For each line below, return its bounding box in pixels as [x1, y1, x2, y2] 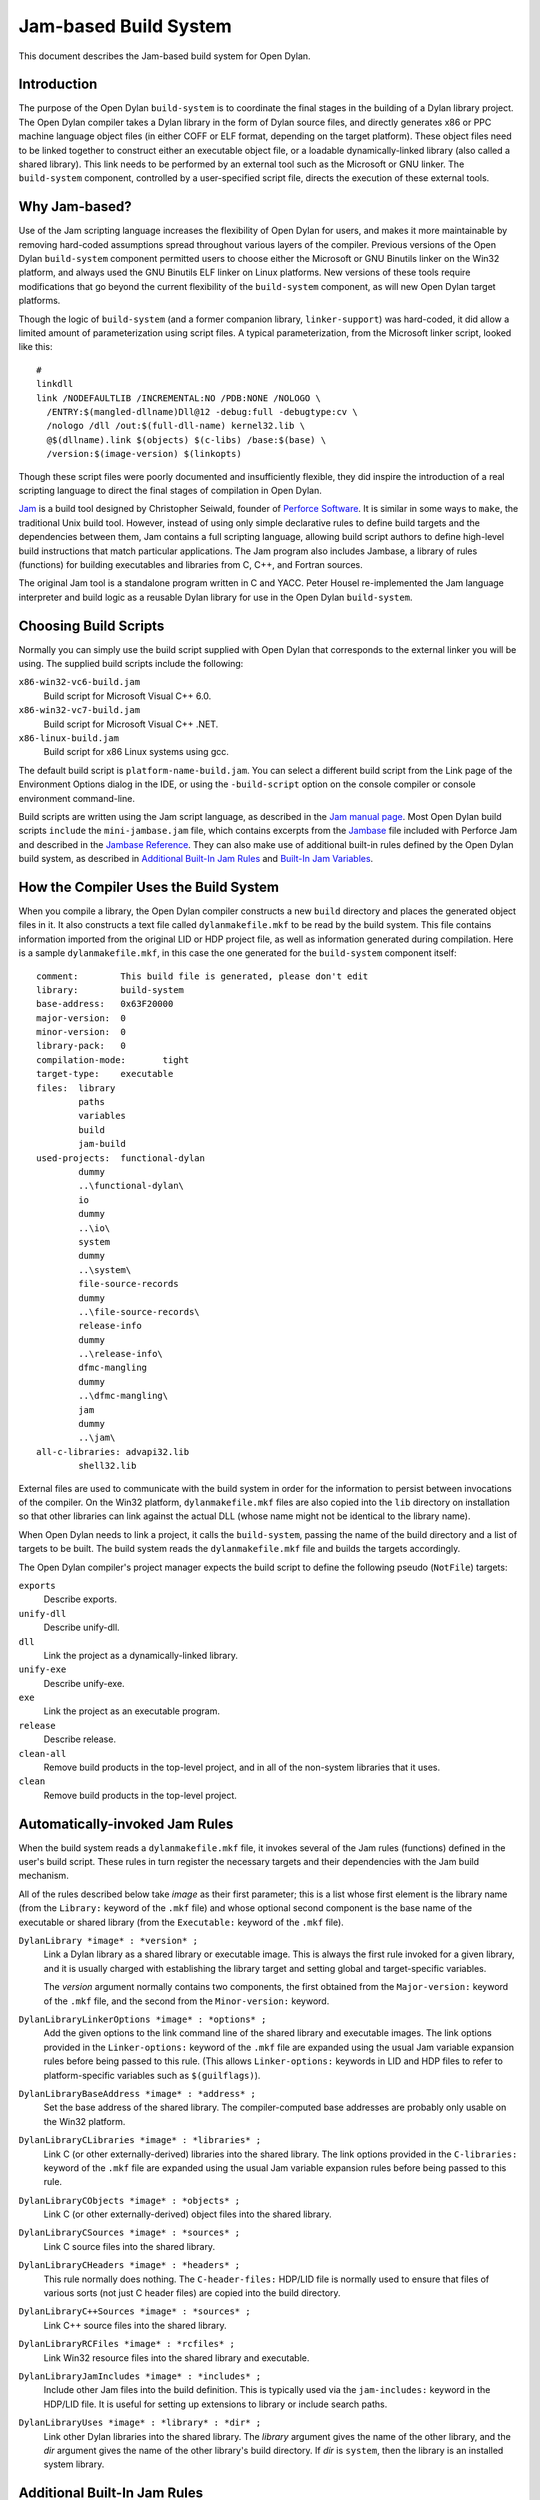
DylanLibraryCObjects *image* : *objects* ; [18, 2195, 241, 2206]
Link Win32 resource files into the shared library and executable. [43, 2351, 310, 2364]
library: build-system [36, 984, 185, 995]
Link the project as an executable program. [43, 1705, 220, 1717]
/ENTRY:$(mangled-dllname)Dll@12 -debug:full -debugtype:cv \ [46, 406, 359, 417]
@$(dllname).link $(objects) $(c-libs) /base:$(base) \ [46, 434, 327, 445]
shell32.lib [78, 1460, 137, 1472]
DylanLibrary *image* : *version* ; [18, 1935, 199, 1947]
